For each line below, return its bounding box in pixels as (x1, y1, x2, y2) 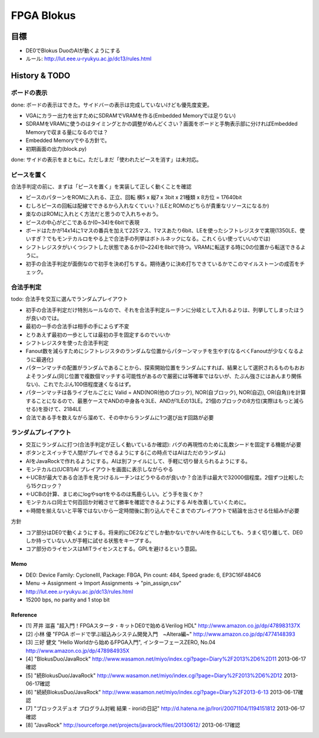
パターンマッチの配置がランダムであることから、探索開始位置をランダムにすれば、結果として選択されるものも (25, 364, 295, 371)
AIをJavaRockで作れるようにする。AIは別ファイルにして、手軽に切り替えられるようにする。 (25, 457, 251, 464)
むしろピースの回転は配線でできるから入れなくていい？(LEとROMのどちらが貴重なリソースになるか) (25, 202, 269, 209)
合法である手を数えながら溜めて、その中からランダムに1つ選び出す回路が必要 (25, 414, 214, 421)
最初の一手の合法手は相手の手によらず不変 (25, 323, 129, 330)
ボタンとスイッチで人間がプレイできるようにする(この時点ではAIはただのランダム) (25, 449, 226, 457)
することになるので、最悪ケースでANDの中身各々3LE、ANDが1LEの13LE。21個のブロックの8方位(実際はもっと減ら (25, 397, 304, 404)
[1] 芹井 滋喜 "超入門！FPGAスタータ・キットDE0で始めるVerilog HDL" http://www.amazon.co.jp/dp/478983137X (25, 622, 301, 629)
